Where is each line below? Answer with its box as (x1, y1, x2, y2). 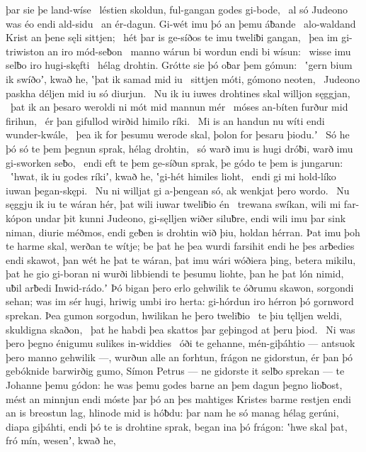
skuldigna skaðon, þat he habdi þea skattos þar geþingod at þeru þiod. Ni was (6, 321, 355, 336)
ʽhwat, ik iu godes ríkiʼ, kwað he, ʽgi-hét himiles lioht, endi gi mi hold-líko (10, 169, 336, 184)
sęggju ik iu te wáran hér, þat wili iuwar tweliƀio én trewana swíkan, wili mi (6, 197, 341, 211)
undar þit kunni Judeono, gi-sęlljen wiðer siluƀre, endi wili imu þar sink (35, 210, 346, 225)
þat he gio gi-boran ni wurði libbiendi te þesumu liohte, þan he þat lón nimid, (6, 266, 344, 281)
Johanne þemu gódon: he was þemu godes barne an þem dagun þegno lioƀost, (6, 377, 343, 392)
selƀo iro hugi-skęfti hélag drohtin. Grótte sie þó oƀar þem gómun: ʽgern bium (6, 57, 353, 72)
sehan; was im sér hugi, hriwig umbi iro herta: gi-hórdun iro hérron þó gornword (6, 294, 354, 309)
